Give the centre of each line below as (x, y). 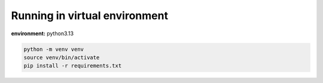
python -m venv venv (54, 49)
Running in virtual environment (90, 16)
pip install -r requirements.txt (73, 66)
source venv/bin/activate (62, 57)
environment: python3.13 (42, 33)
